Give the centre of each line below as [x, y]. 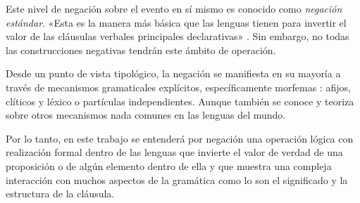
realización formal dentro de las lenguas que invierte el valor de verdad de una [174, 152]
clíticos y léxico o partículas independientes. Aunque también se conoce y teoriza [180, 101]
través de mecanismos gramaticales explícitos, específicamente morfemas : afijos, [178, 87]
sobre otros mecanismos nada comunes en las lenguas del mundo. [146, 115]
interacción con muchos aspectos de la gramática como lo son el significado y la [177, 179]
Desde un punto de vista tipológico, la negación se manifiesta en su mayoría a [173, 73]
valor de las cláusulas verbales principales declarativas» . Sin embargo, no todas [178, 36]
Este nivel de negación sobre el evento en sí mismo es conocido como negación [174, 8]
